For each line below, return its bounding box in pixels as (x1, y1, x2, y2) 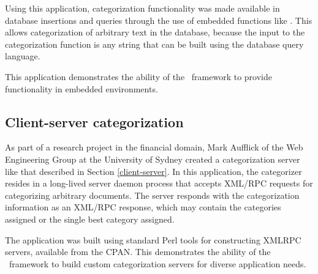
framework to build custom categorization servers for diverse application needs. (9, 257, 306, 270)
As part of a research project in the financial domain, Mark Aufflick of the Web (5, 141, 303, 154)
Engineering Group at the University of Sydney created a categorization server (5, 152, 300, 165)
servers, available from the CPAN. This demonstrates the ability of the (5, 245, 271, 258)
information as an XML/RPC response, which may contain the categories (5, 201, 281, 213)
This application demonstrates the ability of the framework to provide (5, 70, 272, 83)
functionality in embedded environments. (5, 82, 158, 95)
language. (5, 50, 40, 62)
